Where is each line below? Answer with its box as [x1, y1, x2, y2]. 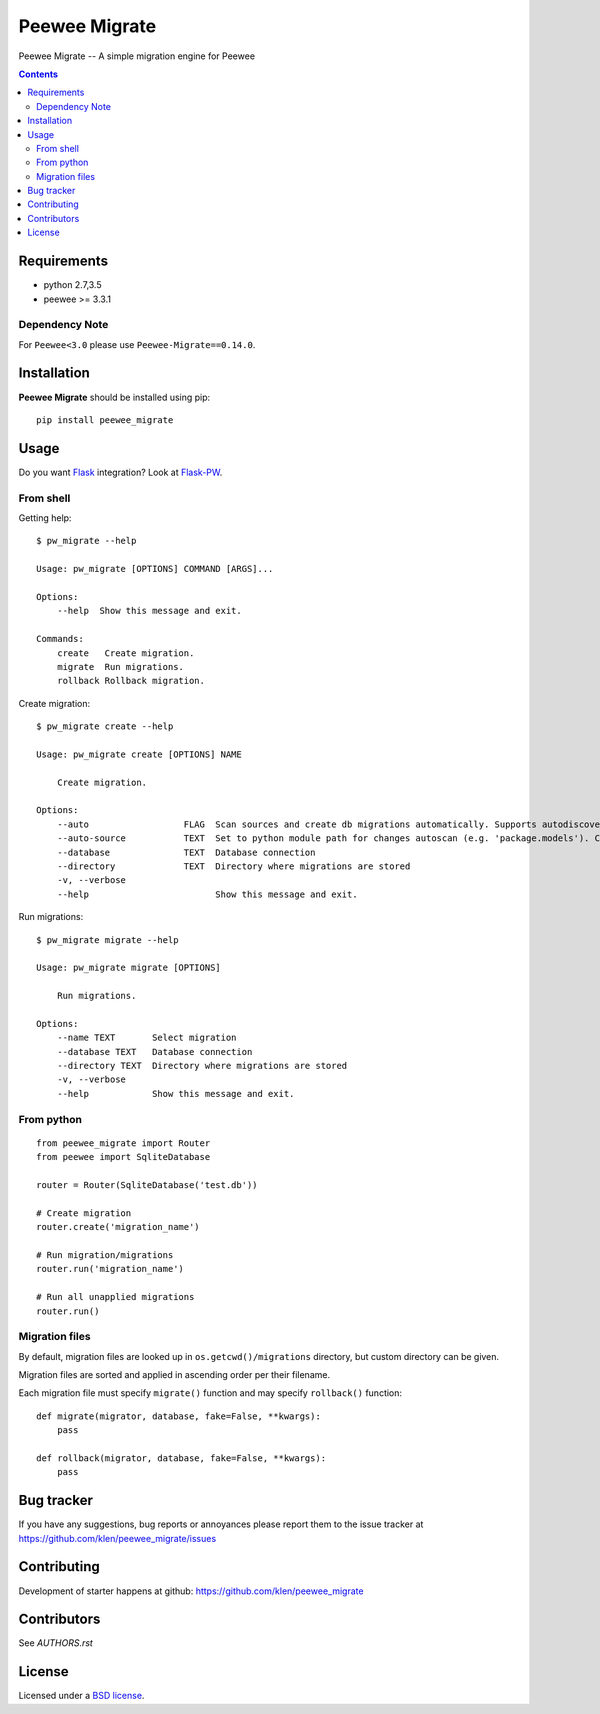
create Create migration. [56, 647, 195, 659]
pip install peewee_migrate [36, 414, 174, 425]
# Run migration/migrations [36, 1249, 174, 1260]
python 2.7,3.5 [43, 279, 102, 291]
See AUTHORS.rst [18, 1637, 94, 1649]
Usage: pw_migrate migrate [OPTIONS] [36, 962, 222, 974]
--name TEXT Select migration [56, 1032, 237, 1044]
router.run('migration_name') [36, 1263, 185, 1275]
